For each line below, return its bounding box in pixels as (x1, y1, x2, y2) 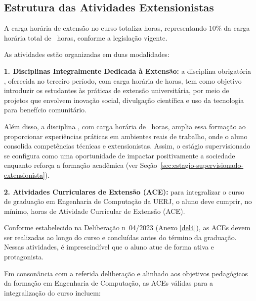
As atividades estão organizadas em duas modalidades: (4, 49, 170, 59)
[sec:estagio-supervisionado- (160, 160, 244, 170)
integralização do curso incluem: (4, 287, 101, 298)
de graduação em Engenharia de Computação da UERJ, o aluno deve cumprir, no (4, 196, 252, 206)
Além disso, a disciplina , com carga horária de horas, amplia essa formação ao (4, 121, 246, 131)
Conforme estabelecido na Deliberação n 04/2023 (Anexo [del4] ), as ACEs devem (4, 222, 251, 233)
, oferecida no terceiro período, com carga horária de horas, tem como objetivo (4, 75, 242, 86)
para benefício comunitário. (4, 104, 86, 115)
